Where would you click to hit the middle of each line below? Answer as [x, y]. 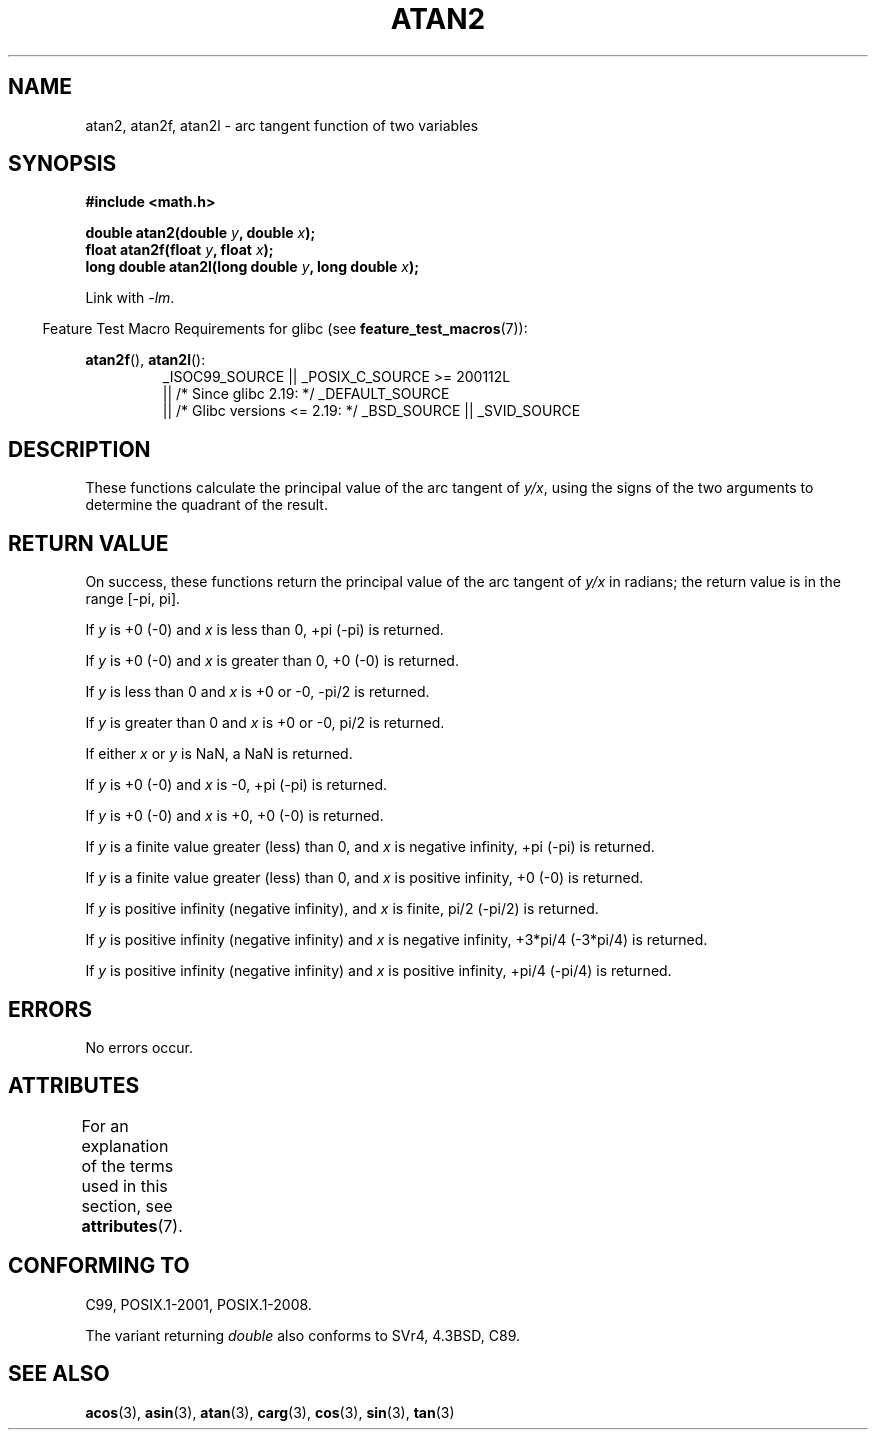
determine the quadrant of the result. [206, 505]
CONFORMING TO [99, 1266]
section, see [127, 1205]
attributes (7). [132, 1225]
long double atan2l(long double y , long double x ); [252, 267]
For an [105, 1125]
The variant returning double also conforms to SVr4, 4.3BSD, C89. [302, 1335]
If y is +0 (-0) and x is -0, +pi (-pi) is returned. [236, 785]
